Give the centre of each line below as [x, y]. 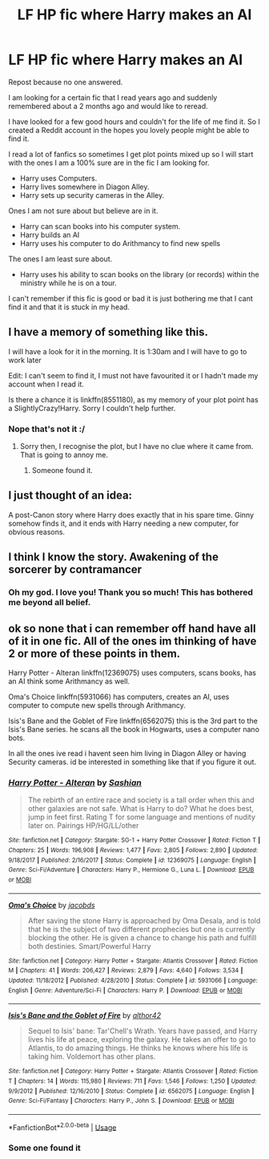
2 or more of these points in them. [94, 654]
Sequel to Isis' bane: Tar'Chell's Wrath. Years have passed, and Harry [143, 1031]
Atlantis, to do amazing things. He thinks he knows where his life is [138, 1048]
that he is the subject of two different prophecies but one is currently [141, 929]
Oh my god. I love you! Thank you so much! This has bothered [131, 592]
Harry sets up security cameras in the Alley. [92, 195]
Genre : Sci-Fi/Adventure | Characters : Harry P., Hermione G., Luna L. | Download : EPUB [131, 870]
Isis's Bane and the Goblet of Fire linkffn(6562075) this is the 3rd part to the [133, 721]
